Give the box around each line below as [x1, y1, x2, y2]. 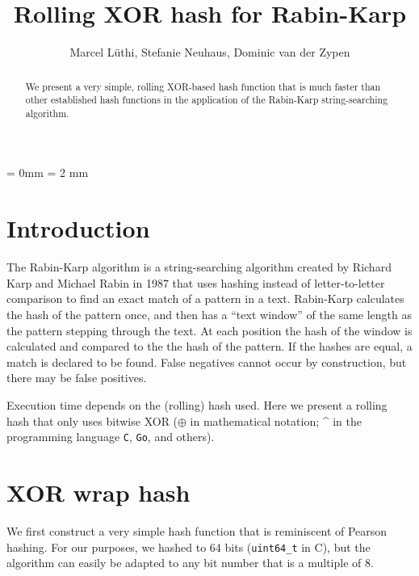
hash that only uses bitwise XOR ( [6, 412, 178, 429]
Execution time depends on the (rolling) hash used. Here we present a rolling [6, 396, 388, 413]
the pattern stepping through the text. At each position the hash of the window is [6, 322, 413, 338]
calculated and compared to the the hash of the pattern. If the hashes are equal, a [6, 338, 413, 355]
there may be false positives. [6, 369, 147, 386]
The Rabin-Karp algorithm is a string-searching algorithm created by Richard [6, 259, 392, 275]
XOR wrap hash [6, 475, 191, 508]
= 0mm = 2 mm [6, 164, 89, 181]
